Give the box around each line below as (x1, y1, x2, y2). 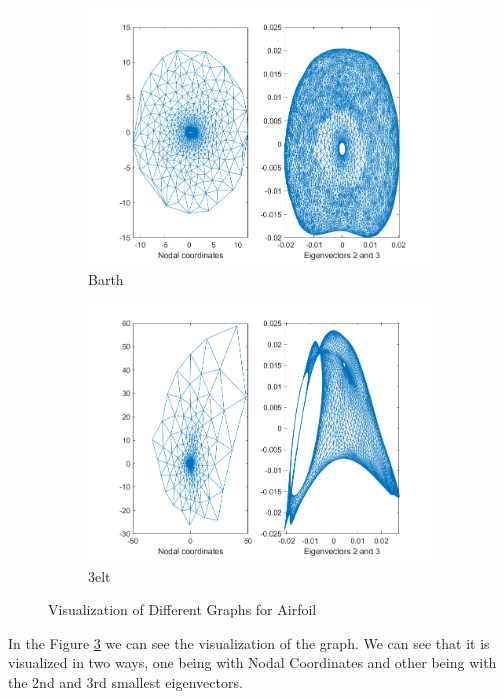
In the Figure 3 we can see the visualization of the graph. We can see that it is (8, 632, 490, 653)
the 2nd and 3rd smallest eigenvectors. (8, 671, 243, 692)
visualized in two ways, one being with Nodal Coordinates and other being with (8, 652, 497, 673)
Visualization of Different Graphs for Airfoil (48, 599, 317, 620)
